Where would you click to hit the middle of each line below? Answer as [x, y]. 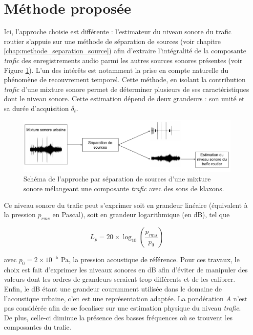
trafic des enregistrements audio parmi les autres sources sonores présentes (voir [123, 60]
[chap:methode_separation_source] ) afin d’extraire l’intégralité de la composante [125, 51]
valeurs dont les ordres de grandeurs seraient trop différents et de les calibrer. [120, 279]
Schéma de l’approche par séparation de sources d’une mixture [117, 179]
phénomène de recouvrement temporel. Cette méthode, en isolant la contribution [125, 79]
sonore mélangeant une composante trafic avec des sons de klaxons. [124, 189]
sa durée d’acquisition [36, 108]
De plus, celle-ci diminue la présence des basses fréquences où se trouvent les [118, 317]
